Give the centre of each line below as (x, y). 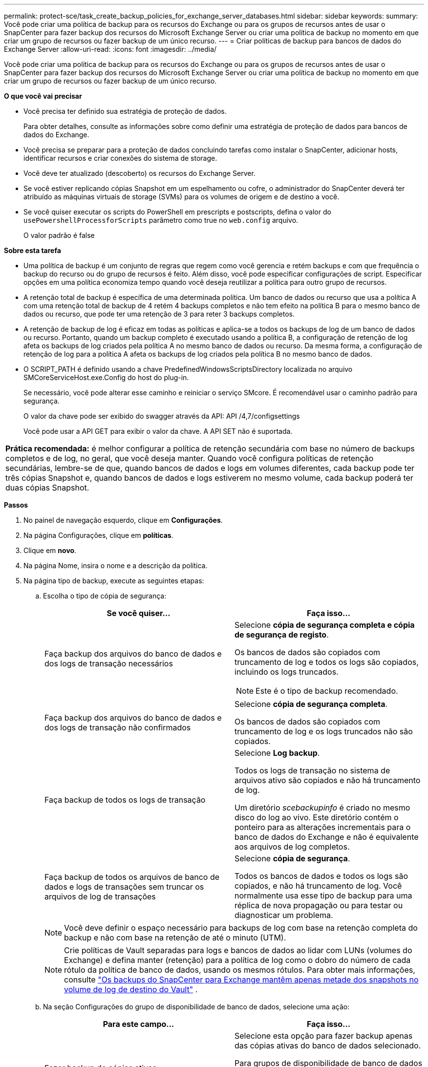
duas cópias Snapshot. (47, 488)
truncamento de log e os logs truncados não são (324, 731)
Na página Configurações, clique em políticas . (98, 535)
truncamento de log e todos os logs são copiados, (327, 662)
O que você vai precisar (43, 96)
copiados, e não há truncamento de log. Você (318, 886)
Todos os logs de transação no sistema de (312, 770)
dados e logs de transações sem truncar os (124, 887)
